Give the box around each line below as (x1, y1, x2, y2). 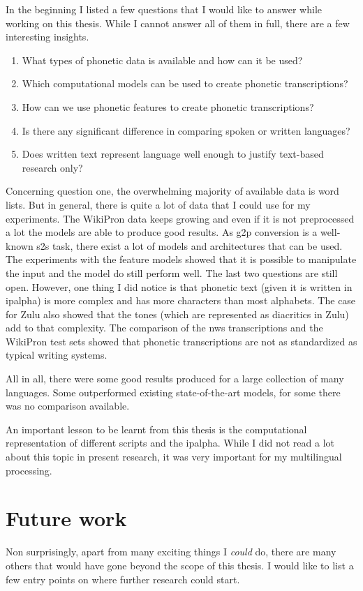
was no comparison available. (6, 398, 130, 413)
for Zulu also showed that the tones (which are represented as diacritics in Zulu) (6, 306, 349, 321)
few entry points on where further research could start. (6, 571, 240, 586)
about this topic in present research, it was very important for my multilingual (6, 449, 342, 464)
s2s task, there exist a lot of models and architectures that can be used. (36, 238, 343, 253)
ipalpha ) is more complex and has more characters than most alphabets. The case (6, 293, 356, 308)
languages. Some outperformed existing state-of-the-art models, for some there (6, 384, 341, 399)
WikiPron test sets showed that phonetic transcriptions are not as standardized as (6, 334, 357, 348)
